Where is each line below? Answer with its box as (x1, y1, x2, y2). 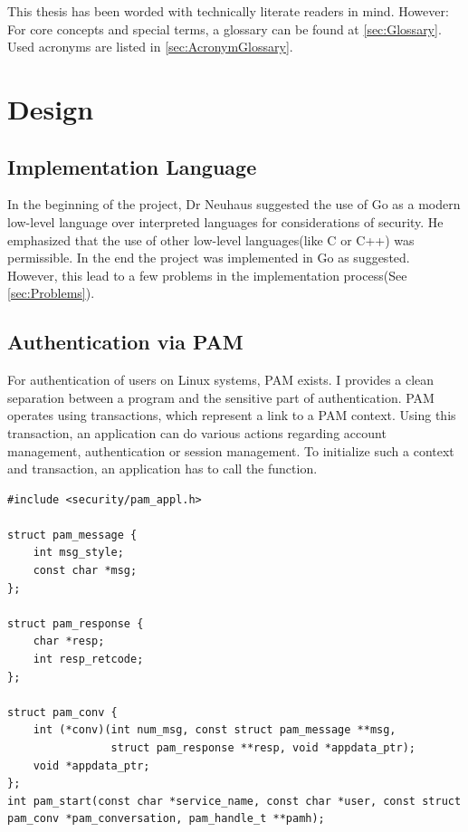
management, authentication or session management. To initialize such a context (7, 441, 454, 460)
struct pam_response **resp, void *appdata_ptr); (110, 741, 416, 754)
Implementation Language (7, 152, 257, 180)
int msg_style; (33, 546, 124, 559)
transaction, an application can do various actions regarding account (7, 423, 387, 442)
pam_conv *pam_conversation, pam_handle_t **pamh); (7, 812, 325, 826)
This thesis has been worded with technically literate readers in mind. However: (7, 2, 449, 20)
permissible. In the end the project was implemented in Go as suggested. (7, 248, 410, 267)
